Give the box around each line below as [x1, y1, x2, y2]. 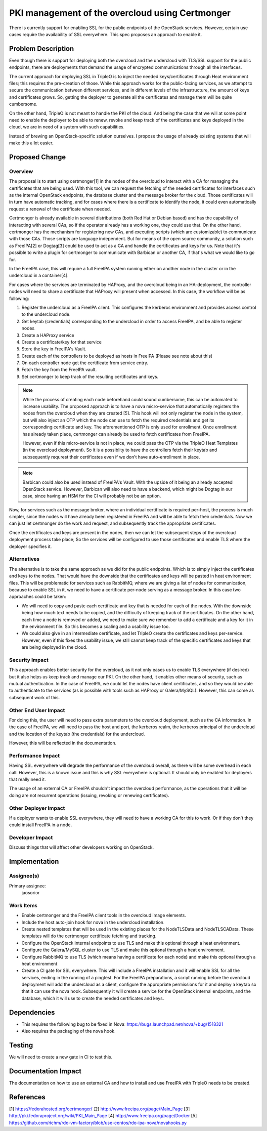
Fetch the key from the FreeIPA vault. [21, 367, 97, 373]
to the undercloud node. [21, 311, 71, 317]
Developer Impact [9, 834, 53, 841]
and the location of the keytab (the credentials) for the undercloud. [9, 731, 145, 737]
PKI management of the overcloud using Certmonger [9, 7, 231, 18]
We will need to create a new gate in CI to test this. [9, 1054, 113, 1060]
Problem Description [9, 44, 74, 53]
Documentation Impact [9, 1067, 82, 1075]
